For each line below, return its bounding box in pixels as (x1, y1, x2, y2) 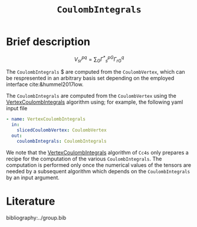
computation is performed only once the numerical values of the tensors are (6, 161, 192, 169)
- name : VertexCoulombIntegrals (6, 116, 86, 122)
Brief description (6, 35, 90, 48)
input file (6, 105, 28, 112)
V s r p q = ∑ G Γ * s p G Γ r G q (74, 54, 124, 64)
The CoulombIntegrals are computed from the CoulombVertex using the (6, 93, 177, 100)
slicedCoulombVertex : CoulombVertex (17, 127, 107, 133)
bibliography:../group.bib (6, 214, 67, 221)
